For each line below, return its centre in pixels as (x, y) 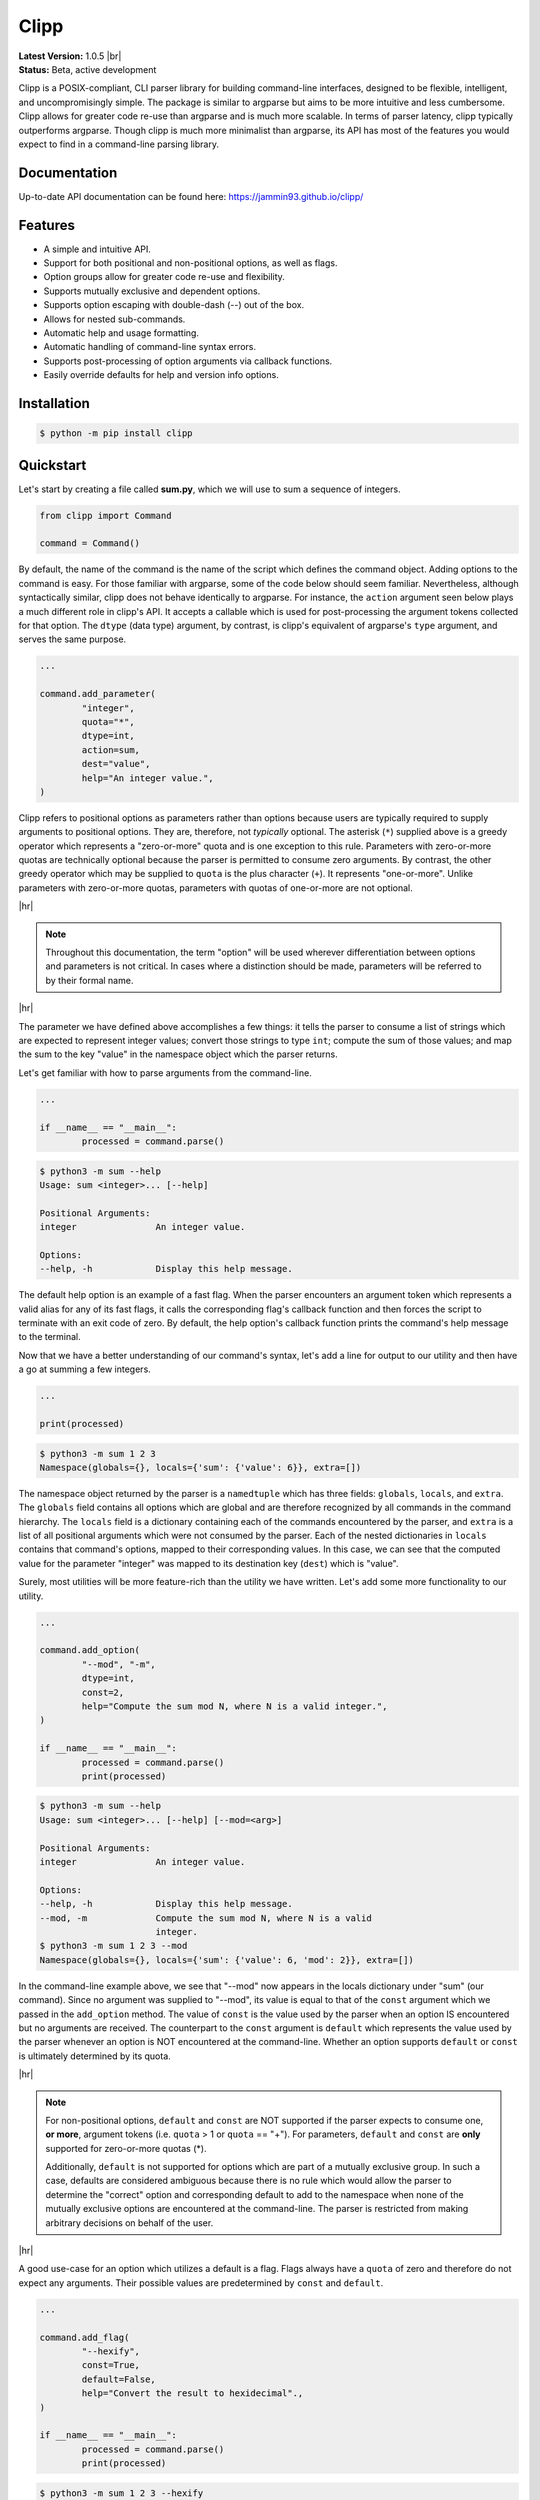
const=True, (110, 2365)
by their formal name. (89, 980)
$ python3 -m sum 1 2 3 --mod (113, 1946)
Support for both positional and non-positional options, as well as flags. (190, 263)
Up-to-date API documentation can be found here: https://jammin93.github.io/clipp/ (191, 196)
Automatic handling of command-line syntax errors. (150, 347)
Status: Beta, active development (87, 69)
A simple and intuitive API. (97, 249)
